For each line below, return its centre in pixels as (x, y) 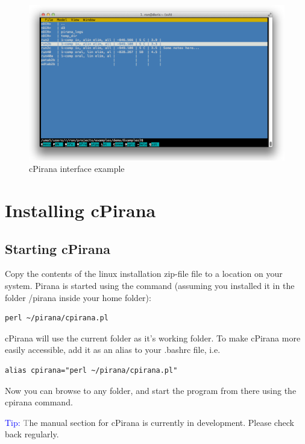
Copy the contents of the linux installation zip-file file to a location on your (144, 274)
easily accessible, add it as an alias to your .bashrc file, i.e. (113, 350)
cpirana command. (39, 402)
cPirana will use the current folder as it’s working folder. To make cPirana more (153, 338)
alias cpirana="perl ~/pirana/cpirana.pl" (91, 371)
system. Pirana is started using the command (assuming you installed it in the (150, 286)
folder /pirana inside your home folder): (78, 297)
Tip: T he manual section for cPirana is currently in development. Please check (149, 422)
